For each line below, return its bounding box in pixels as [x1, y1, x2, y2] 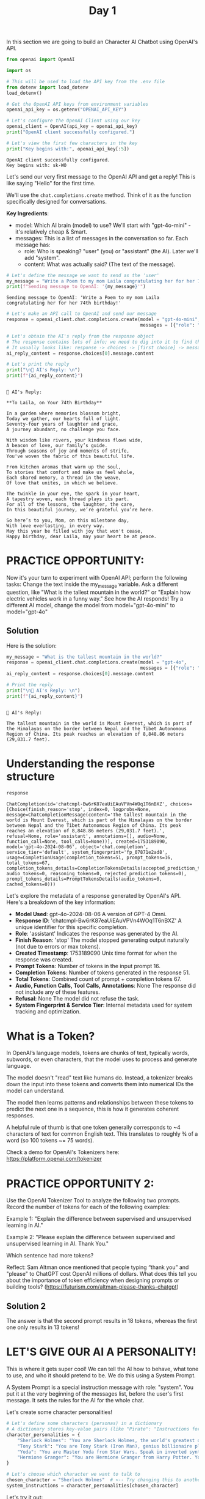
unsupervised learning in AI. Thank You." [6, 1240, 109, 1248]
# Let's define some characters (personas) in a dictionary [6, 1420, 163, 1427]
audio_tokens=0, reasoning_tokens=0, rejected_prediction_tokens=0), [6, 870, 187, 876]
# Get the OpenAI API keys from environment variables [6, 101, 149, 107]
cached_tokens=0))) [6, 881, 56, 887]
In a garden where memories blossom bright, [6, 410, 121, 416]
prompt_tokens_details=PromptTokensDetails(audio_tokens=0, [6, 876, 163, 882]
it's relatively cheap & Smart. [15, 228, 87, 235]
